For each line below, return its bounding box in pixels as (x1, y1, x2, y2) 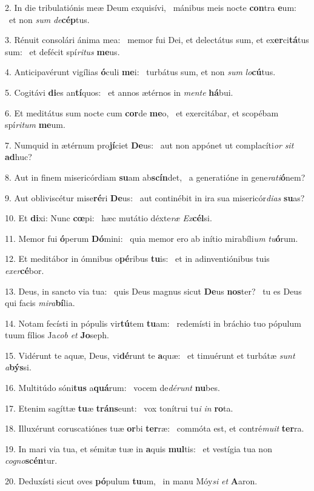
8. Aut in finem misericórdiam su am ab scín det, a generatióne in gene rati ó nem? (5, 170, 306, 183)
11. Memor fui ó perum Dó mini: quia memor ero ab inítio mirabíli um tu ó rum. (5, 232, 298, 244)
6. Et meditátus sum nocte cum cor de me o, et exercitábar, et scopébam (5, 106, 279, 119)
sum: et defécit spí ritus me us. (5, 45, 120, 58)
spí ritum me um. (5, 118, 65, 131)
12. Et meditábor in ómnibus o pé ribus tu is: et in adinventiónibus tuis (5, 252, 270, 265)
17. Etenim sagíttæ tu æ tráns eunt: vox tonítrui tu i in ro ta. (5, 401, 233, 414)
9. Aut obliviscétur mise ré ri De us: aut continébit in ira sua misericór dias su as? (5, 191, 305, 204)
